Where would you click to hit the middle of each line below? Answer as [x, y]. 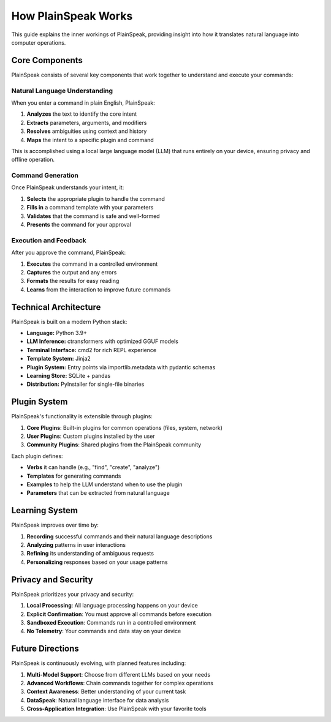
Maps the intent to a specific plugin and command [90, 140]
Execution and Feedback [49, 240]
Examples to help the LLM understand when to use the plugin [105, 484]
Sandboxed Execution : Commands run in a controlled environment [111, 622]
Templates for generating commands [74, 476]
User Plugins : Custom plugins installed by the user [91, 436]
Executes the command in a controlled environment [92, 264]
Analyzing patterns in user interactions [76, 545]
